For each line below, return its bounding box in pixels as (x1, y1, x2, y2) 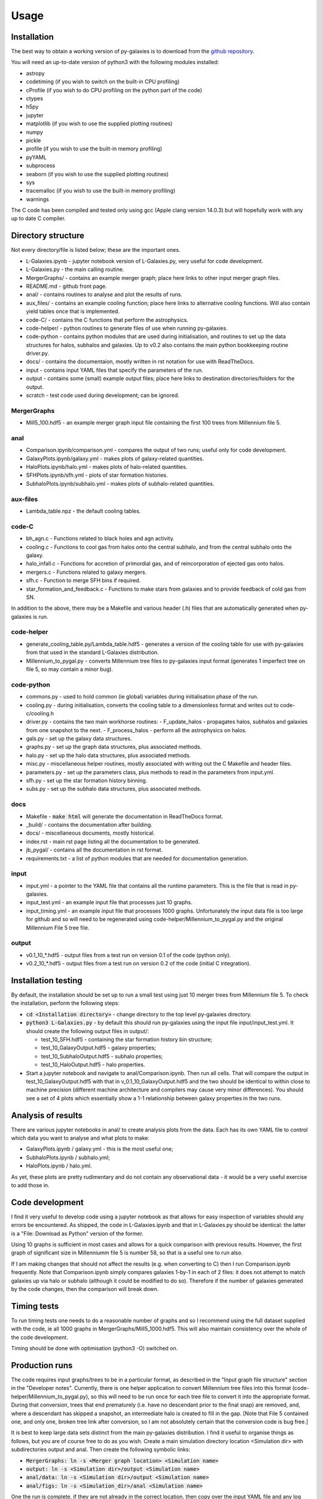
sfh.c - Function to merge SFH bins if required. (26, 577, 141, 584)
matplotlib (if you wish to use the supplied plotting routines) (26, 120, 173, 127)
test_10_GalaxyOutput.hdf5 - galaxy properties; (41, 1044, 157, 1052)
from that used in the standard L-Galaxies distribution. (26, 649, 159, 656)
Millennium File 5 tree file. (26, 924, 90, 931)
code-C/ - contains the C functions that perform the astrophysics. (26, 316, 188, 323)
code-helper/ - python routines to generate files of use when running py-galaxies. (26, 324, 228, 332)
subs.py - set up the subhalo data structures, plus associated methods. (26, 785, 202, 793)
